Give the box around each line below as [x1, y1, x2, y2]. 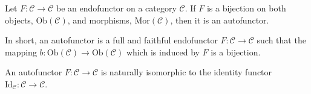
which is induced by [126, 45, 200, 58]
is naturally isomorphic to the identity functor [100, 66, 272, 78]
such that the [257, 34, 306, 46]
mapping [5, 45, 37, 58]
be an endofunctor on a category [56, 2, 177, 14]
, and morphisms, [67, 13, 132, 26]
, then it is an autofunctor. [170, 13, 269, 26]
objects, [5, 13, 33, 26]
